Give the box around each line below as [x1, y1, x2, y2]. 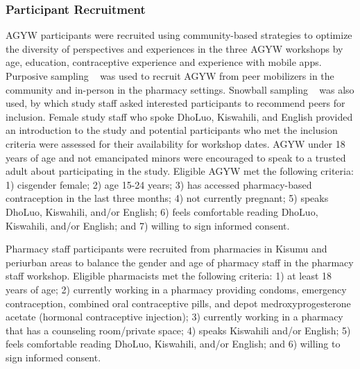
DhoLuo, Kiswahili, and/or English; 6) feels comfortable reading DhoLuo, [6, 204, 318, 218]
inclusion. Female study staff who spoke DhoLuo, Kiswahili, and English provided [6, 109, 353, 123]
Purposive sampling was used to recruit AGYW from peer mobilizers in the [6, 69, 334, 83]
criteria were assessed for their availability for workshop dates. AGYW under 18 [6, 136, 345, 151]
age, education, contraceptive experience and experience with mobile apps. [6, 55, 322, 69]
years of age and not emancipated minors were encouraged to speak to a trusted [6, 150, 346, 164]
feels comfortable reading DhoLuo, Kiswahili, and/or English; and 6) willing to [6, 336, 341, 351]
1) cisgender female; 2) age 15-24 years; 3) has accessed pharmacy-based [6, 177, 312, 191]
